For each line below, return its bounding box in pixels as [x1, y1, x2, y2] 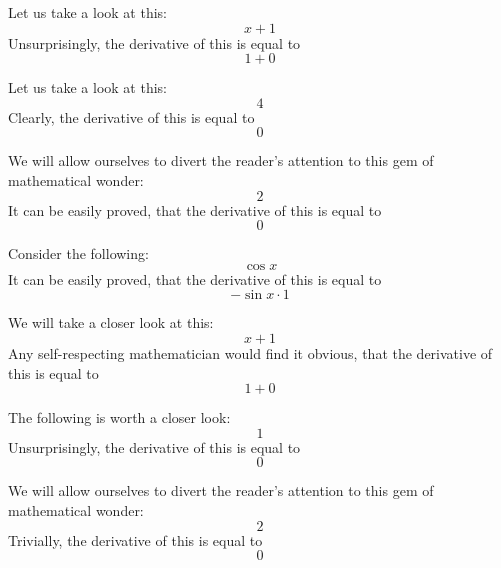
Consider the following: [8, 243, 149, 264]
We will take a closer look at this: [8, 312, 214, 333]
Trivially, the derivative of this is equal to [8, 529, 263, 550]
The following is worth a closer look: [8, 407, 231, 428]
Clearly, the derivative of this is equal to [8, 106, 255, 127]
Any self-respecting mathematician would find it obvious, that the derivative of [8, 342, 493, 363]
